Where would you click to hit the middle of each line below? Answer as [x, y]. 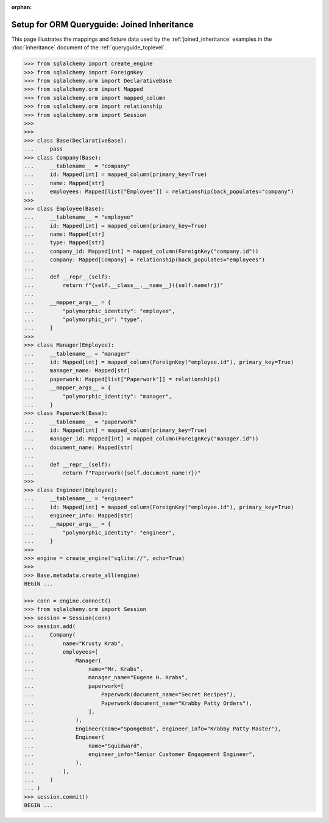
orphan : [22, 7]
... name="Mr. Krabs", [83, 669]
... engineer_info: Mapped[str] [79, 515]
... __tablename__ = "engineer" [79, 499]
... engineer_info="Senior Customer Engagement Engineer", [140, 754]
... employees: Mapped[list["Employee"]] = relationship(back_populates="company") [159, 192]
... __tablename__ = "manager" [77, 354]
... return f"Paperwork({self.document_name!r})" [112, 473]
